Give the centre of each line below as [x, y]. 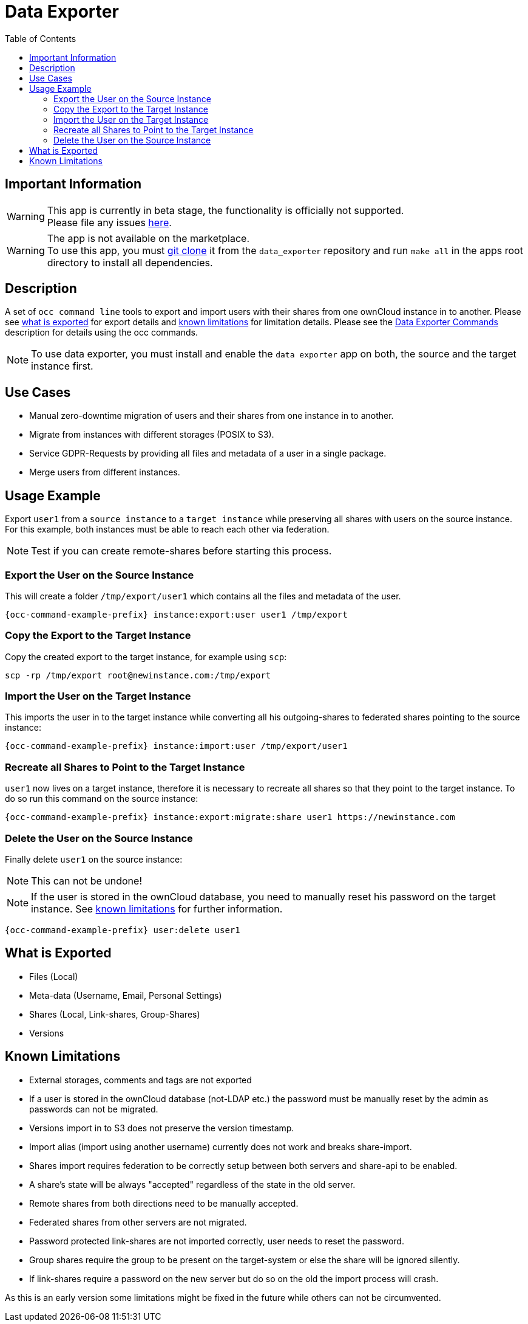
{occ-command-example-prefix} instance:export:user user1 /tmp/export [176, 614]
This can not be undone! [86, 881]
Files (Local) [54, 976]
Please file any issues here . [109, 222]
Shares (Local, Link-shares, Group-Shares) [115, 1014]
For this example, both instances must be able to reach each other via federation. [167, 529]
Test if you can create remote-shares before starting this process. [181, 551]
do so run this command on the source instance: [102, 799]
